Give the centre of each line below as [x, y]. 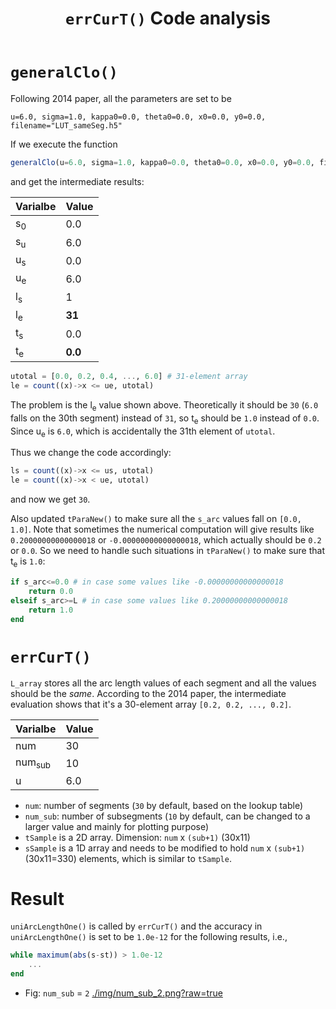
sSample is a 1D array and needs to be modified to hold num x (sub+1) [165, 848]
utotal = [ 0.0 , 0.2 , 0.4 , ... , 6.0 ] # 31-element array [129, 377]
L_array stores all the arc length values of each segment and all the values [163, 683]
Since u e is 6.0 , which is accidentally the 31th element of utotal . [143, 432]
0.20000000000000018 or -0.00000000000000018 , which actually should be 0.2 [166, 540]
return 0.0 [51, 591]
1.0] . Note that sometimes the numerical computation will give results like [162, 529]
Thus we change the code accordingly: [91, 453]
